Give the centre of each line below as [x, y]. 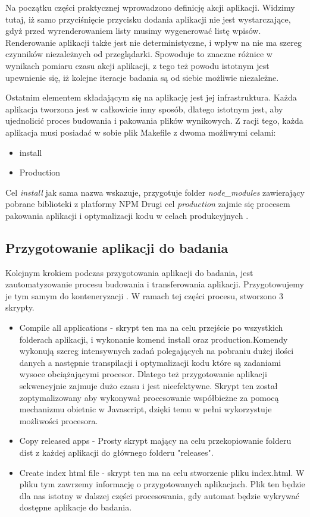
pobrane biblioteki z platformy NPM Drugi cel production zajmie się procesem [148, 204]
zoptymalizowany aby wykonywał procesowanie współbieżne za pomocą [149, 397]
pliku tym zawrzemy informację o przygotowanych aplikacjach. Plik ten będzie [162, 484]
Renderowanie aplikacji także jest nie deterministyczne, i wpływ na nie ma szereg [154, 42]
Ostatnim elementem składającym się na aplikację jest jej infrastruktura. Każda [151, 97]
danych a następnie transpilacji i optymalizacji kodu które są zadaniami [150, 362]
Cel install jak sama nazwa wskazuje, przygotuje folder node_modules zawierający [155, 192]
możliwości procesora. [59, 420]
